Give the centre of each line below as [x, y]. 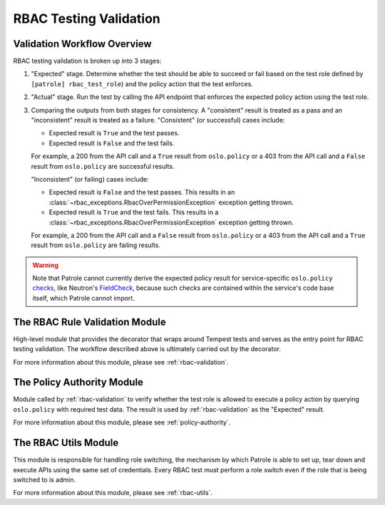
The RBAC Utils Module [66, 443]
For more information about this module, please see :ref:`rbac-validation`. [121, 362]
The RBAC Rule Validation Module [90, 322]
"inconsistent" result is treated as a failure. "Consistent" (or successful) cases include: [158, 120]
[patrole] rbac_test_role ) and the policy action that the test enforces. [142, 84]
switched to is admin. [45, 479]
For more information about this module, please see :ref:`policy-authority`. [122, 422]
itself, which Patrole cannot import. [83, 298]
